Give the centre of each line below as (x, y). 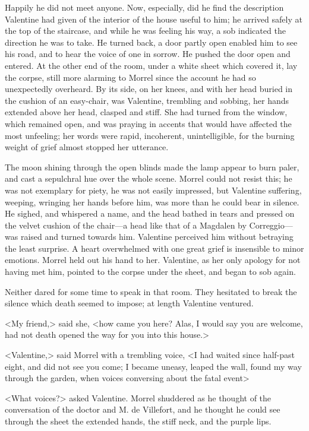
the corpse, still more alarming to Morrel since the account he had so (130, 77)
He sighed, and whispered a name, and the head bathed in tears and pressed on (150, 213)
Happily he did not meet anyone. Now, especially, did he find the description (144, 7)
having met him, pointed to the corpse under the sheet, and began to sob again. (150, 272)
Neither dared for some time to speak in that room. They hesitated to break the (151, 291)
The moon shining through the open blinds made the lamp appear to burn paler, (152, 167)
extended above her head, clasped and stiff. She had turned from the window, (146, 112)
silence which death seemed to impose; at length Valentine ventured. (129, 303)
